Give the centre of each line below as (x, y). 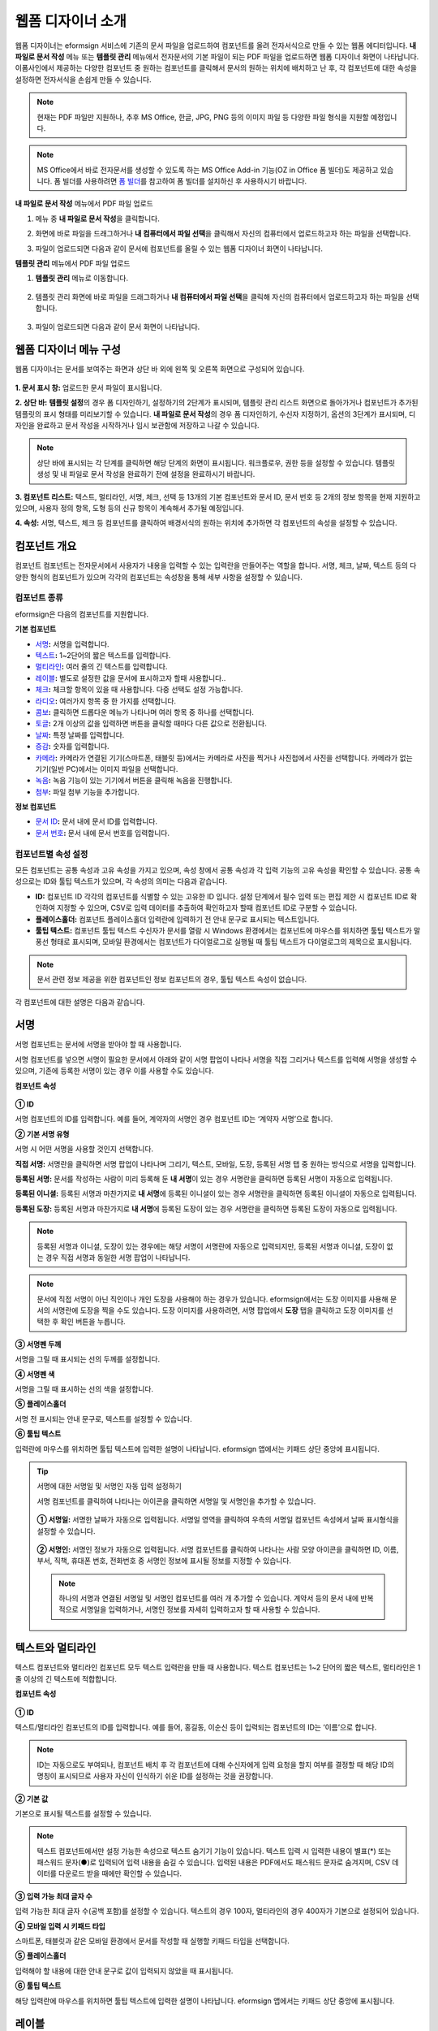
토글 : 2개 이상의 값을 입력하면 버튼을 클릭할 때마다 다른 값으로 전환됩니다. (151, 724)
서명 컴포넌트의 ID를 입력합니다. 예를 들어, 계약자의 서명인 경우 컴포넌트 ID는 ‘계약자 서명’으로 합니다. (174, 1119)
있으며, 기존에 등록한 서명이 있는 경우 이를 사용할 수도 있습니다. (114, 1071)
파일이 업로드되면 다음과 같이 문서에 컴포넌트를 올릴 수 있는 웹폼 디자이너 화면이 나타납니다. (179, 249)
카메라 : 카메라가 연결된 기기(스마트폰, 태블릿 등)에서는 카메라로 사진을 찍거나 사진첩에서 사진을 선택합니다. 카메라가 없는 (224, 758)
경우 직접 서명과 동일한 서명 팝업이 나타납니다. (118, 1257)
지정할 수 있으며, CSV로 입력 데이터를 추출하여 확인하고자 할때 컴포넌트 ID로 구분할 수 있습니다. (207, 908)
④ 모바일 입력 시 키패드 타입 (60, 1926)
